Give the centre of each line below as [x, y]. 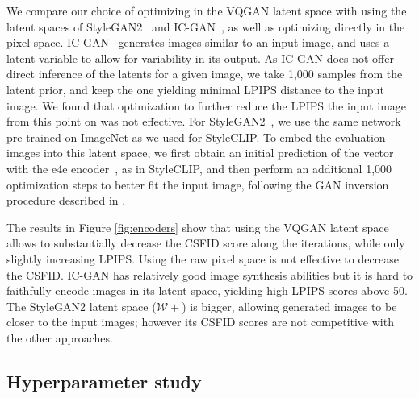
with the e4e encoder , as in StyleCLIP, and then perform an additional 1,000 [199, 168]
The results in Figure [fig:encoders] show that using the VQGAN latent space [198, 227]
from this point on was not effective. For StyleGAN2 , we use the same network [204, 121]
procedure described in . [66, 200]
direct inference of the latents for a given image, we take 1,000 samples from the [205, 74]
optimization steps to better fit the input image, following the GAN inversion [198, 184]
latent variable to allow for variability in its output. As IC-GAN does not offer [200, 58]
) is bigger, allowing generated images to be [289, 306]
